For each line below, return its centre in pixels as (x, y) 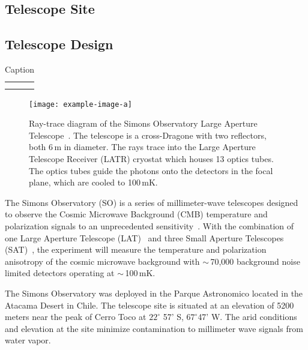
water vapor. (28, 340)
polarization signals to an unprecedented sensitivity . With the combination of (149, 225)
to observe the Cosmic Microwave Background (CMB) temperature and (136, 214)
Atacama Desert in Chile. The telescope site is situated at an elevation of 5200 (149, 305)
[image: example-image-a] (80, 104)
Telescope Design (59, 44)
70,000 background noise (255, 261)
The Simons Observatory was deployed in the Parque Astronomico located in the (154, 293)
